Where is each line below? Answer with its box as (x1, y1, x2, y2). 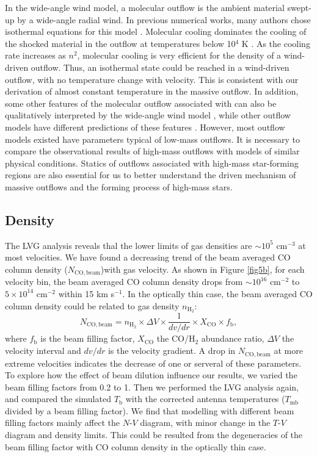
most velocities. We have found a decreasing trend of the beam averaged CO (5, 251, 291, 264)
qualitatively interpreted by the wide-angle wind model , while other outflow (5, 109, 291, 121)
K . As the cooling (241, 37, 310, 49)
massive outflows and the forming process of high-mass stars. (5, 180, 233, 193)
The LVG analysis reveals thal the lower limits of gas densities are (5, 239, 252, 251)
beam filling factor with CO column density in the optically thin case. (5, 440, 266, 453)
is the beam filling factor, (40, 332, 135, 345)
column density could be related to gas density (5, 299, 180, 312)
